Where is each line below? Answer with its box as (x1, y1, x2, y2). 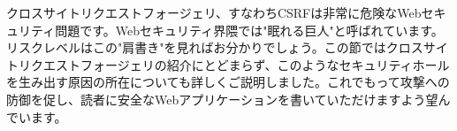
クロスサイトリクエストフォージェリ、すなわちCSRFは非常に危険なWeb (6, 4, 422, 21)
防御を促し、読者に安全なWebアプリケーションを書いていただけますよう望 (6, 89, 438, 108)
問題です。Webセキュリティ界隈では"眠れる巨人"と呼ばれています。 (55, 20, 444, 39)
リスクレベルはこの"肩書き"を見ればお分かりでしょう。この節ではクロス (6, 38, 423, 57)
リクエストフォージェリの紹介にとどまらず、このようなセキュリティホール (18, 55, 450, 73)
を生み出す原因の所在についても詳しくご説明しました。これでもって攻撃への (6, 73, 450, 91)
